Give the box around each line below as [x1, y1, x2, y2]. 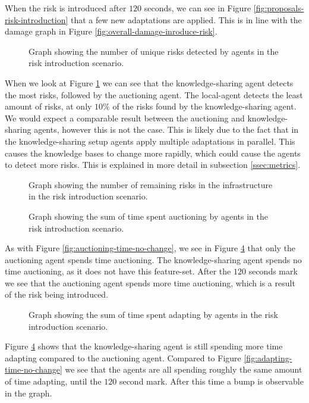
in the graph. [5, 386, 52, 399]
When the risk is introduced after [5, 2, 127, 14]
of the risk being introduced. [5, 288, 109, 301]
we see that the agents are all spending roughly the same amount [65, 363, 302, 376]
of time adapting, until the [5, 375, 102, 388]
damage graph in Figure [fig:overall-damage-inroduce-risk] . [5, 25, 217, 38]
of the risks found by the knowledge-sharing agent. [112, 100, 297, 113]
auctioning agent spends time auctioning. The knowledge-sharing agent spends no [5, 253, 302, 265]
